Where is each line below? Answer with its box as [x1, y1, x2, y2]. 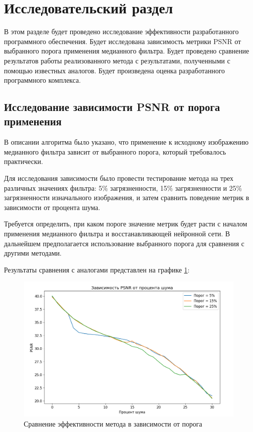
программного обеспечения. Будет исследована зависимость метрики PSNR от [4, 36, 241, 46]
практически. [4, 156, 43, 166]
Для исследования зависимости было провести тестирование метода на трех [4, 173, 234, 183]
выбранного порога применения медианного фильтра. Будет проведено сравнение [4, 46, 249, 56]
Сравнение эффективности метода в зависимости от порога [24, 418, 202, 429]
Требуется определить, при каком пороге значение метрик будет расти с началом [4, 218, 248, 229]
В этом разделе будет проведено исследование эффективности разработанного [4, 26, 239, 37]
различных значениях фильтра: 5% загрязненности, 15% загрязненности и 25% [4, 182, 242, 193]
